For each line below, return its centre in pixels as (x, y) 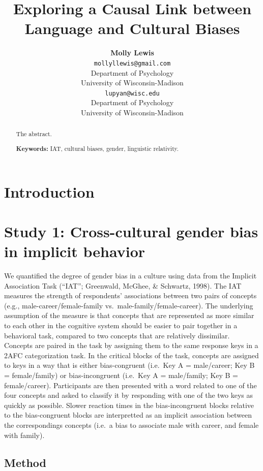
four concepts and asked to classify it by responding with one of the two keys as (129, 395)
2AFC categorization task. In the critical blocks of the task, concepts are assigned (131, 355)
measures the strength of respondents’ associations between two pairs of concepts (130, 295)
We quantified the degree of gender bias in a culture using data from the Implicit (130, 276)
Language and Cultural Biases (132, 28)
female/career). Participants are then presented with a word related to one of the (130, 385)
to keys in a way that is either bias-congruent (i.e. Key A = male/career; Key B (129, 365)
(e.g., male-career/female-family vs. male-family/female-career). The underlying (129, 305)
